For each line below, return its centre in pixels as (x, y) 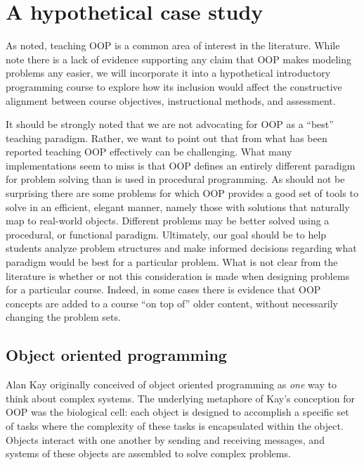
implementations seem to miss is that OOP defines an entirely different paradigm (181, 165)
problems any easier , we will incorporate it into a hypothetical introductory (168, 73)
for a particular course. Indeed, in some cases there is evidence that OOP (163, 289)
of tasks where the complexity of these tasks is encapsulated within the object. (175, 425)
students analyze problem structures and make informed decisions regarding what (181, 248)
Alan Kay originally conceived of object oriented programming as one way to (171, 384)
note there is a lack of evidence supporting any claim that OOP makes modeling (179, 59)
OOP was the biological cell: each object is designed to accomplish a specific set (177, 412)
